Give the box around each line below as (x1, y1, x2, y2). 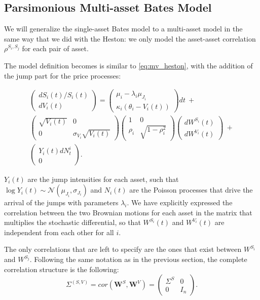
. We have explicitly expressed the (127, 197, 233, 208)
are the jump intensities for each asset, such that (27, 173, 179, 184)
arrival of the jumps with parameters (4, 197, 119, 208)
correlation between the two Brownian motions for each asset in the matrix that (4, 207, 252, 217)
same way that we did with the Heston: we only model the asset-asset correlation (4, 33, 256, 44)
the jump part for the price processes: (4, 70, 121, 81)
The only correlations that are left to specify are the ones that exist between (4, 244, 242, 254)
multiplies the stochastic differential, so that (4, 217, 141, 228)
